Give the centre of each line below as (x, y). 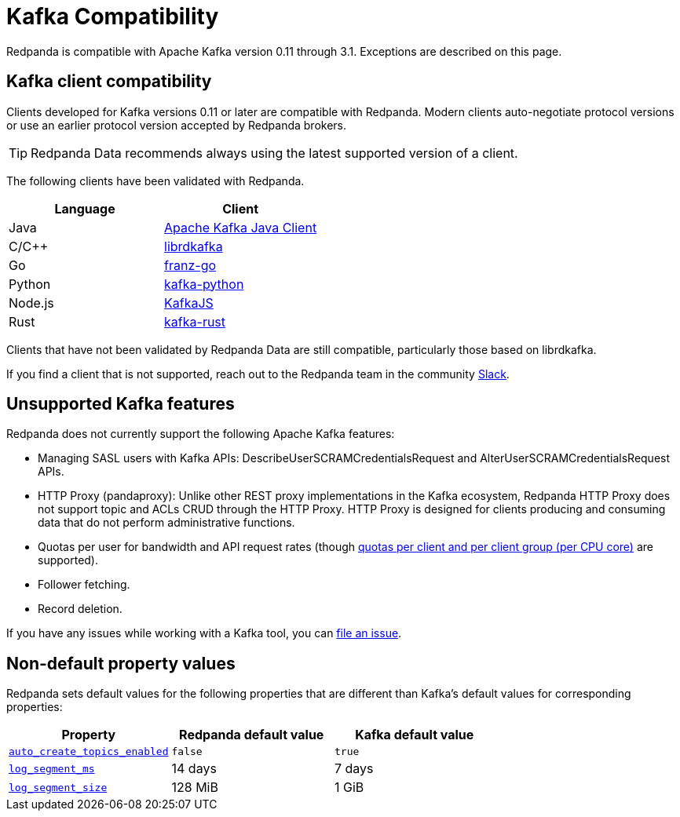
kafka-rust (195, 321)
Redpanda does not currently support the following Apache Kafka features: (201, 434)
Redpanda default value (252, 735)
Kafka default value (415, 735)
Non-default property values (121, 663)
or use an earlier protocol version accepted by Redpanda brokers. (177, 125)
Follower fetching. (84, 585)
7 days (354, 769)
